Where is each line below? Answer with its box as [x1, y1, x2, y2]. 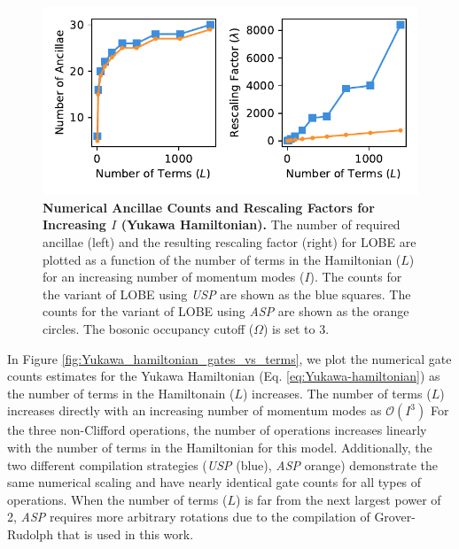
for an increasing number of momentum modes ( [43, 267, 305, 286]
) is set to [262, 320, 315, 338]
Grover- [374, 507, 416, 526]
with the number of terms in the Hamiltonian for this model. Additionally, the [7, 438, 432, 457]
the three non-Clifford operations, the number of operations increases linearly [7, 421, 427, 439]
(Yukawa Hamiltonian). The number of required [121, 215, 401, 234]
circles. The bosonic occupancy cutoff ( [43, 320, 254, 338]
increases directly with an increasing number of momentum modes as [7, 401, 382, 420]
